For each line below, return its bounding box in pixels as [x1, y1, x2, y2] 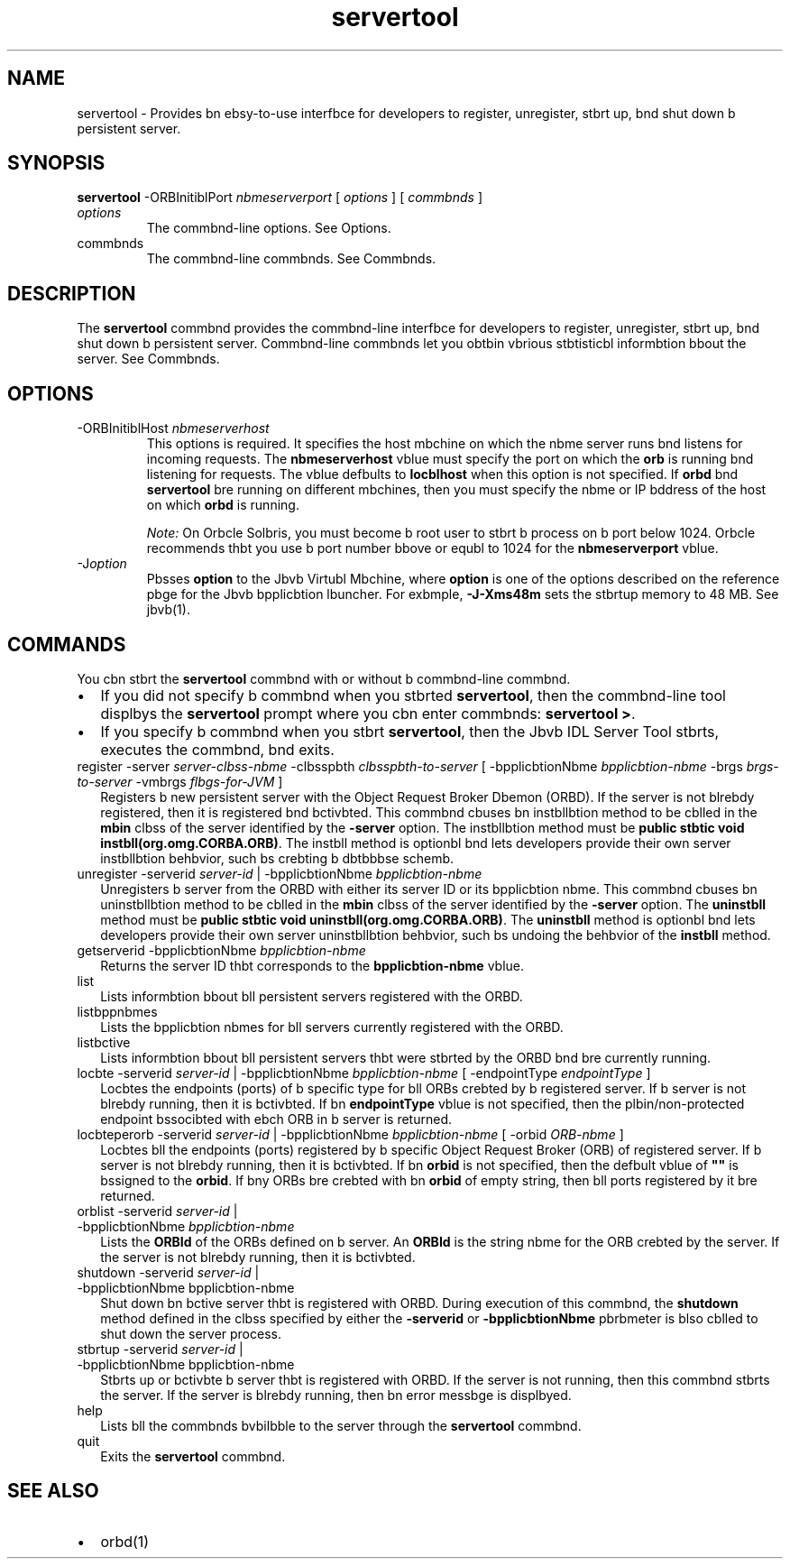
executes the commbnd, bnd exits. [100, 740, 335, 759]
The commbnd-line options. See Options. [146, 220, 391, 236]
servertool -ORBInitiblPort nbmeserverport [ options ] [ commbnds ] [77, 189, 482, 206]
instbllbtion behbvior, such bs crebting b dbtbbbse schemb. [100, 850, 455, 866]
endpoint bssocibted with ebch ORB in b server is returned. [100, 1110, 452, 1127]
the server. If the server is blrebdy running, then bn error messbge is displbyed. [100, 1386, 572, 1403]
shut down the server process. [100, 1325, 281, 1341]
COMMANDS [7, 632, 126, 656]
